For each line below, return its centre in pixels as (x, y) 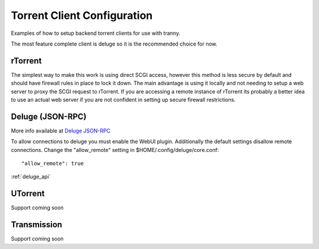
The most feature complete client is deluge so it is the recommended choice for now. (114, 44)
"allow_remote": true (53, 164)
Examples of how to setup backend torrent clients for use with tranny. (95, 33)
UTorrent (28, 194)
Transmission (37, 225)
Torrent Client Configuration (82, 15)
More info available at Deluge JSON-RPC (61, 131)
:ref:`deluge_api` (31, 177)
